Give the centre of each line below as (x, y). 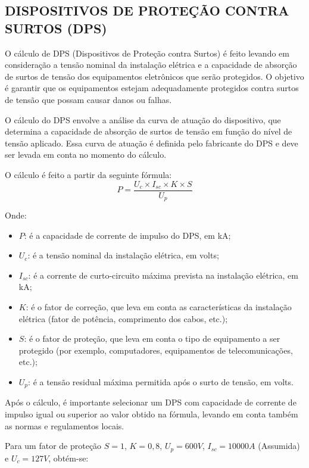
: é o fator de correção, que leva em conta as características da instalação (159, 307)
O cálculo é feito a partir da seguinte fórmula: (88, 174)
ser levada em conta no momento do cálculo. (86, 155)
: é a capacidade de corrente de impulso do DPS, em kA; (127, 235)
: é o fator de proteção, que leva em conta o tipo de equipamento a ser (152, 338)
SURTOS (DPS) (56, 28)
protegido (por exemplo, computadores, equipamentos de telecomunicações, (156, 350)
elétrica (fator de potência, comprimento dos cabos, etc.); (123, 318)
